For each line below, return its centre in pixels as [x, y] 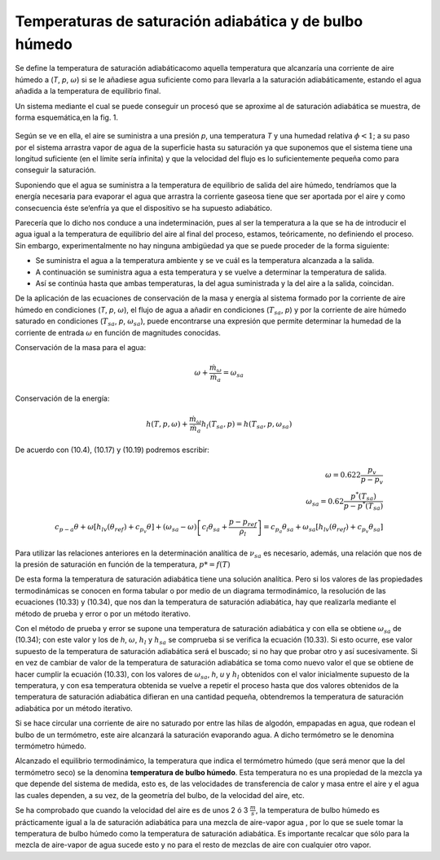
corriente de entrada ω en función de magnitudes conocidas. [118, 332]
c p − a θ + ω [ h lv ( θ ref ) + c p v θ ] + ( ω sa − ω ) [125, 529]
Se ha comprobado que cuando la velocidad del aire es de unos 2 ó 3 [132, 810]
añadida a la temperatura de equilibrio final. [88, 91]
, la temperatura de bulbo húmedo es [318, 810]
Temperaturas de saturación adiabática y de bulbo [189, 21]
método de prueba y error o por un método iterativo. [103, 613]
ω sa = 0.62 [325, 502]
